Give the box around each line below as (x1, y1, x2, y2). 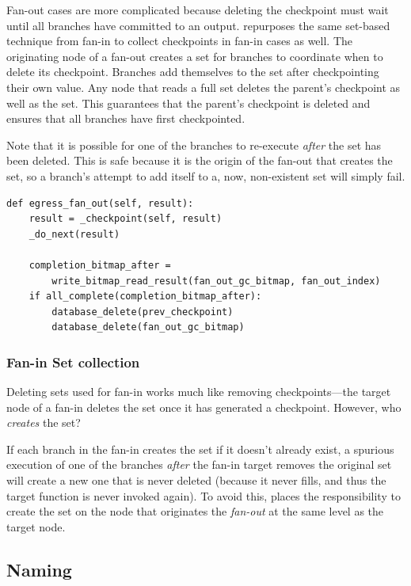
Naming (6, 557, 72, 581)
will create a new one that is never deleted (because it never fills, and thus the (6, 472, 386, 489)
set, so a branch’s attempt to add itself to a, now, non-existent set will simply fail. (6, 167, 405, 184)
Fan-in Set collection (6, 352, 140, 371)
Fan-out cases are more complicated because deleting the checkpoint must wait (6, 2, 389, 17)
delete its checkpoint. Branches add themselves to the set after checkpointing (6, 63, 379, 80)
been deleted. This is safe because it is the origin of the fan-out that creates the (6, 152, 393, 169)
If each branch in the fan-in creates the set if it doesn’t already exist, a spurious (6, 440, 394, 457)
